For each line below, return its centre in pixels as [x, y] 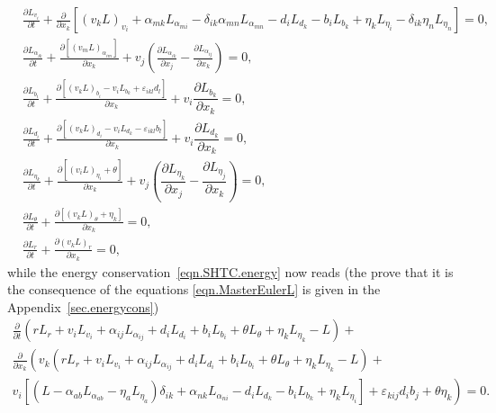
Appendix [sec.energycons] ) [83, 306]
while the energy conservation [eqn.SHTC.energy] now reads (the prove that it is [230, 271]
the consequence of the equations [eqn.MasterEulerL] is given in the [194, 289]
